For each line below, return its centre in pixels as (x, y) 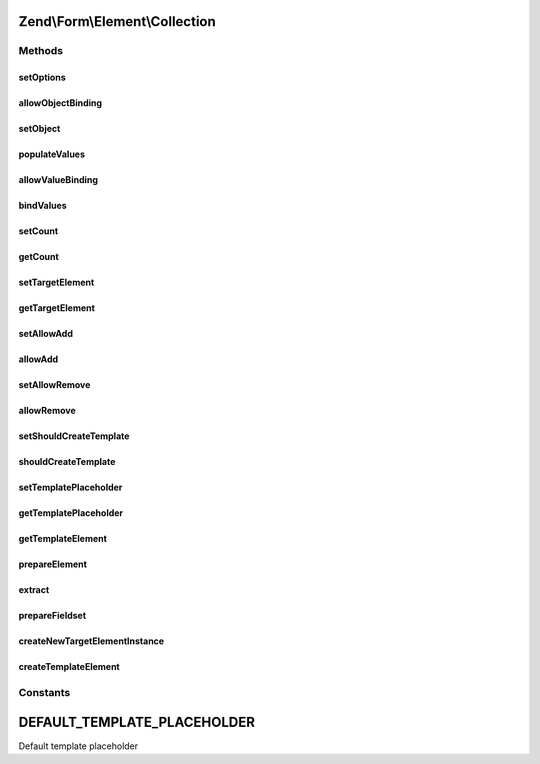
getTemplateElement (62, 539)
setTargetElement (56, 282)
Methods (41, 51)
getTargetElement (56, 308)
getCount (38, 257)
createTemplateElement (69, 667)
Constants (44, 692)
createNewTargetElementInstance (91, 641)
